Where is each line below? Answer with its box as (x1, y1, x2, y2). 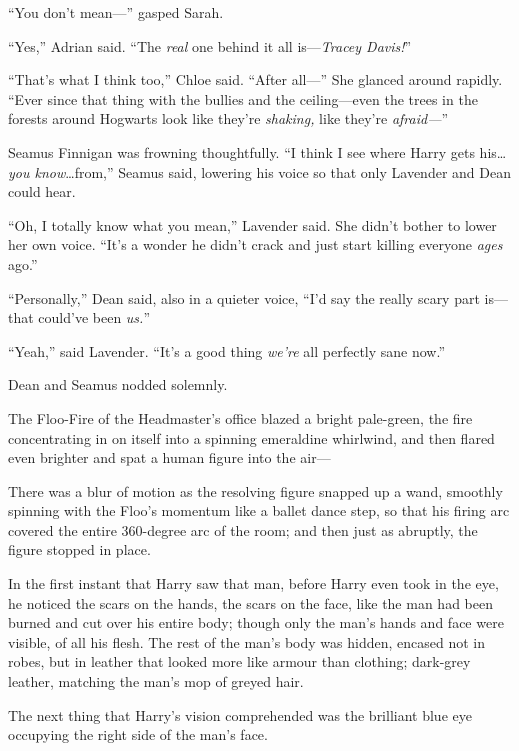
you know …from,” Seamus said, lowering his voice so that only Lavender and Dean (8, 161, 511, 182)
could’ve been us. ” (38, 307, 150, 328)
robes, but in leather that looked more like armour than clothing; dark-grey (8, 651, 471, 672)
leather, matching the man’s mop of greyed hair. (8, 671, 304, 692)
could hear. (8, 181, 76, 202)
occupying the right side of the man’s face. (8, 724, 268, 745)
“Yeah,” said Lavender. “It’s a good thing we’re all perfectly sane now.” (8, 340, 445, 361)
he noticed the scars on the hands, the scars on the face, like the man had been (8, 592, 493, 613)
